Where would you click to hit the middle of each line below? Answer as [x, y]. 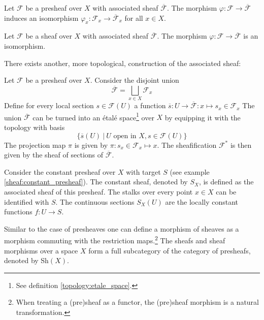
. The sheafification [187, 145]
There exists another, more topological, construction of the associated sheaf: [123, 63]
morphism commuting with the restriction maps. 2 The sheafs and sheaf [115, 239]
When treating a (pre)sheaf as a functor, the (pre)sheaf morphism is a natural [137, 302]
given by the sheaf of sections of [54, 155]
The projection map [35, 145]
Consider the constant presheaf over [60, 171]
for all [134, 18]
